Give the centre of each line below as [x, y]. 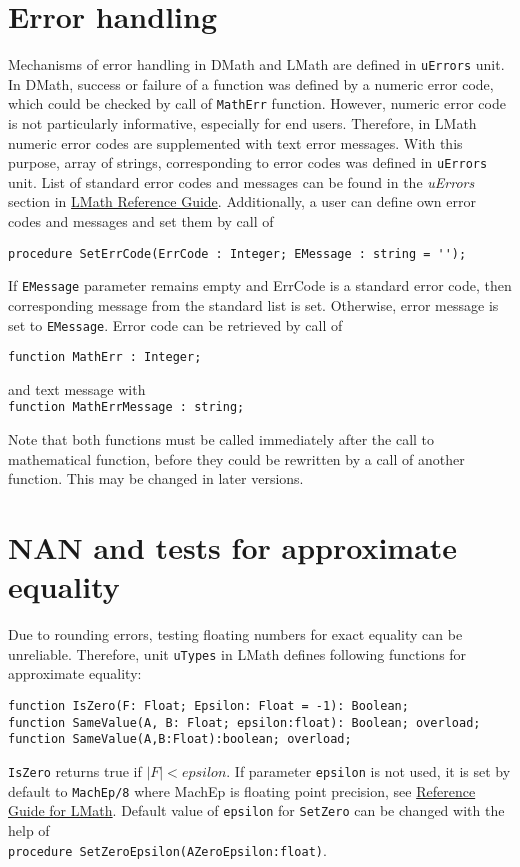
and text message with [77, 388]
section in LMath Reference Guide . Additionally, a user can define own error [242, 201]
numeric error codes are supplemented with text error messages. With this [235, 142]
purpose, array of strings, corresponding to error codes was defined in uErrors [248, 162]
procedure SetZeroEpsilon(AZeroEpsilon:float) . [167, 849]
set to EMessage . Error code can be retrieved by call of [175, 324]
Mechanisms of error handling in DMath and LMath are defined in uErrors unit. [256, 64]
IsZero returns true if [75, 771]
